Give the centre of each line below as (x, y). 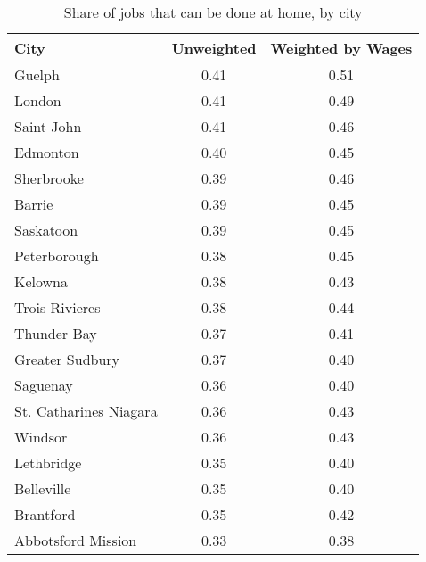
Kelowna (41, 281)
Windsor (41, 437)
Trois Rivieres (57, 307)
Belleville (43, 488)
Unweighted (214, 48)
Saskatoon (46, 230)
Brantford (45, 514)
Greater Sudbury (67, 359)
